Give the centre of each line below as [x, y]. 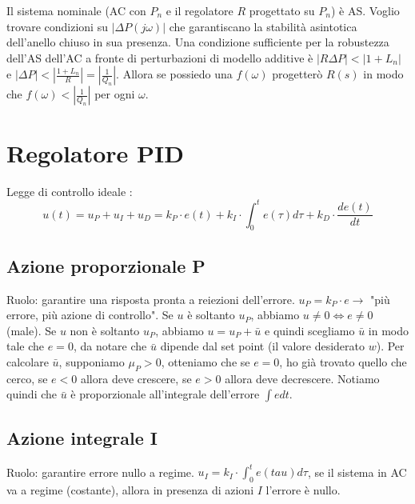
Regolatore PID [95, 152]
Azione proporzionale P [106, 265]
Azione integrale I [82, 437]
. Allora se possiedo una [174, 74]
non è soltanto [105, 330]
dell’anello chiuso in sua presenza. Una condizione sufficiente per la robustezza [198, 42]
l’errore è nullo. [303, 489]
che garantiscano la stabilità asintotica [263, 26]
